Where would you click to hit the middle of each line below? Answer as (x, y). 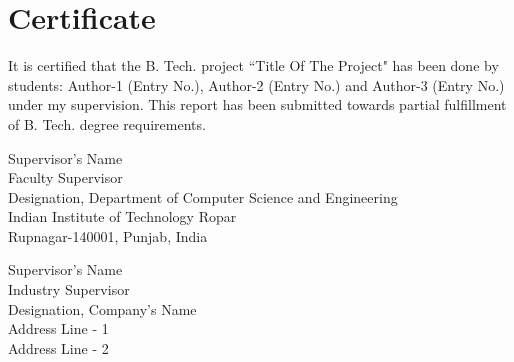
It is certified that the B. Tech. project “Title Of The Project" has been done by (253, 65)
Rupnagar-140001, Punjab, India (108, 235)
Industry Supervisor (69, 289)
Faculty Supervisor (65, 177)
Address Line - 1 (58, 328)
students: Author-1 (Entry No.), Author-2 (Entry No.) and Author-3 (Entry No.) (256, 84)
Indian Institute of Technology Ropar (122, 216)
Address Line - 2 (58, 347)
